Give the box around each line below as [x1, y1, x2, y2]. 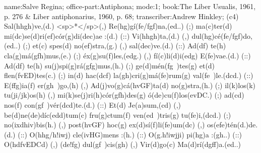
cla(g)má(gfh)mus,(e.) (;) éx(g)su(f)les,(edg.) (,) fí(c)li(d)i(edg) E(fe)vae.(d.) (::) [4, 50, 251, 60]
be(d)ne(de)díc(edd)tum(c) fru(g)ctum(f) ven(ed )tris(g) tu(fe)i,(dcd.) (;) [4, 109, 231, 120]
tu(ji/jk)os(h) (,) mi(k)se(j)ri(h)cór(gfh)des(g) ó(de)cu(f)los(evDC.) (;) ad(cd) [4, 90, 244, 100]
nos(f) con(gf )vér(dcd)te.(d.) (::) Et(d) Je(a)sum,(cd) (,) [4, 99, 181, 110]
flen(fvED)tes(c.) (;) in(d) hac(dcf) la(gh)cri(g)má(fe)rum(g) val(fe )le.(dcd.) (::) [4, 70, 253, 81]
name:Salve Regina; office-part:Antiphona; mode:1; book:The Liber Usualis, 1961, [4, 1, 256, 11]
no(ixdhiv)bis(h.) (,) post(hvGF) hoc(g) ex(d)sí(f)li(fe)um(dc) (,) [4, 119, 205, 130]
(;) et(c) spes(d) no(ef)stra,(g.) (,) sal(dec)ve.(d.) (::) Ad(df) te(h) [23, 40, 226, 51]
